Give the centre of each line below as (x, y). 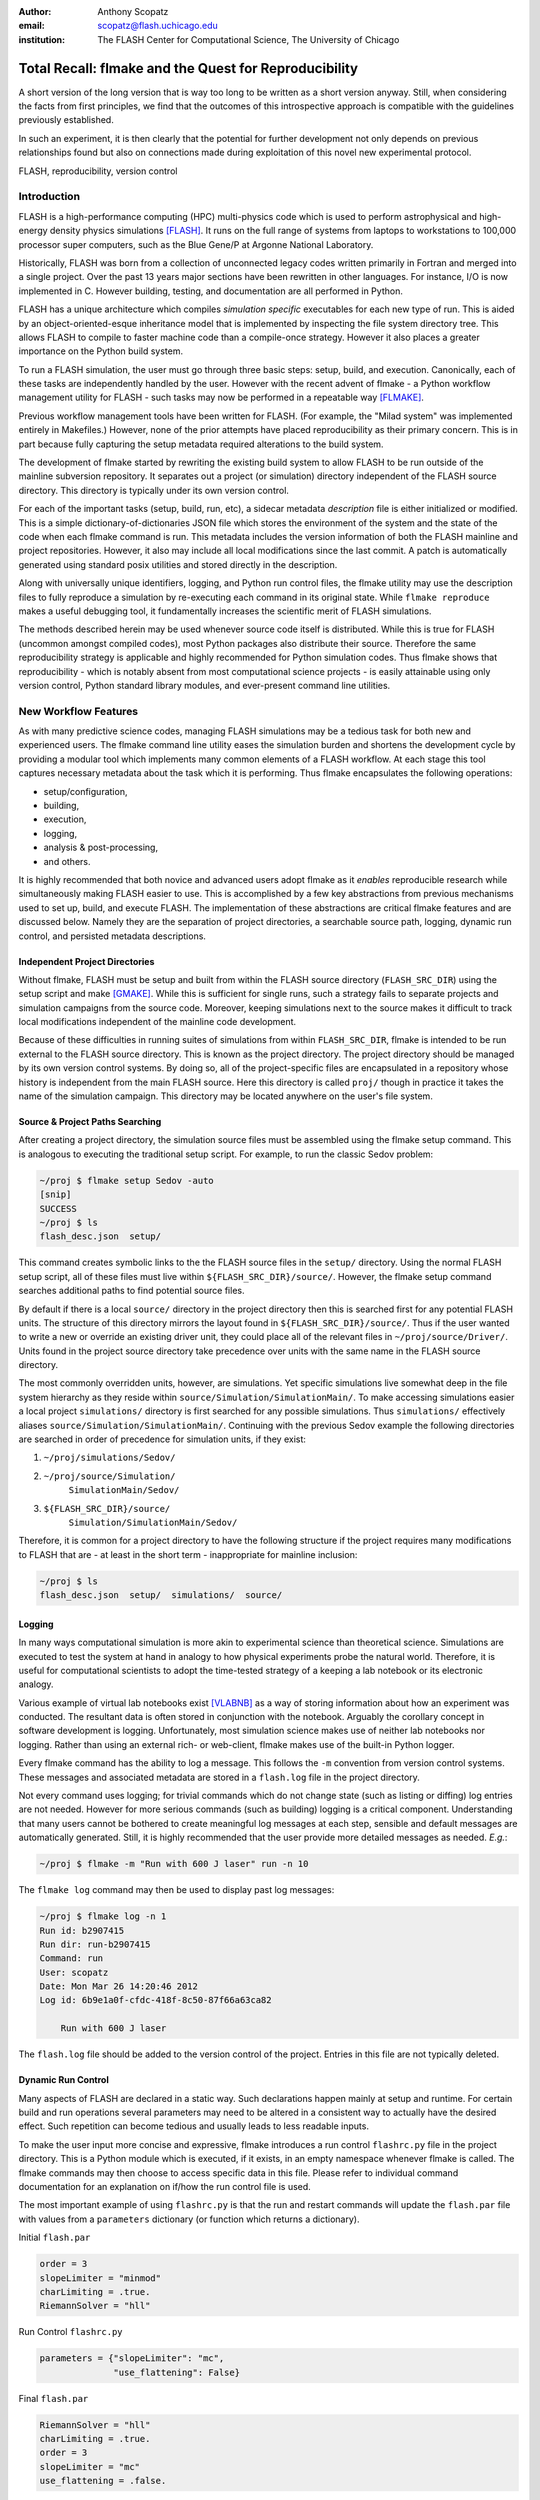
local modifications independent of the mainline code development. (157, 1022)
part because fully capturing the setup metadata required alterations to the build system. (201, 444)
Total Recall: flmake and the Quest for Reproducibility (188, 68)
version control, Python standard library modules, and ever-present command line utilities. (204, 685)
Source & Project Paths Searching (90, 1122)
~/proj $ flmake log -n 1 (103, 1916)
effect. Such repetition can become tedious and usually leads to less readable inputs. (194, 2126)
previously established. (66, 120)
